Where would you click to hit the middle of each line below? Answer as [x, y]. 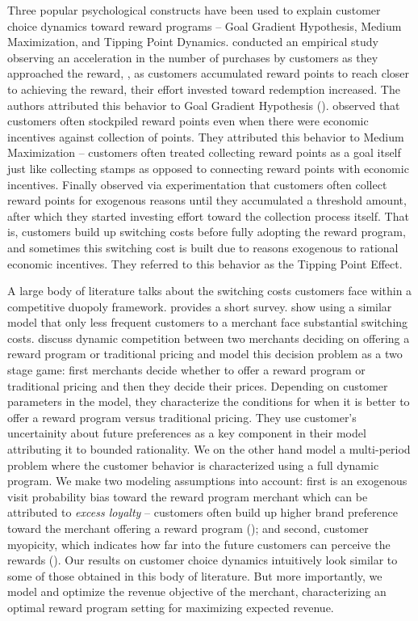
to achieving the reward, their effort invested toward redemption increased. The [204, 89]
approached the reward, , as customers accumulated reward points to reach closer [209, 73]
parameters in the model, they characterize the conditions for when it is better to [209, 401]
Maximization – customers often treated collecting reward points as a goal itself [204, 152]
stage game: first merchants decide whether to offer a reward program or [186, 370]
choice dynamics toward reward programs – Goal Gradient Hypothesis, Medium [205, 25]
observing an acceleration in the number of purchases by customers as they [193, 57]
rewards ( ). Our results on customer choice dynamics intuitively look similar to [203, 560]
